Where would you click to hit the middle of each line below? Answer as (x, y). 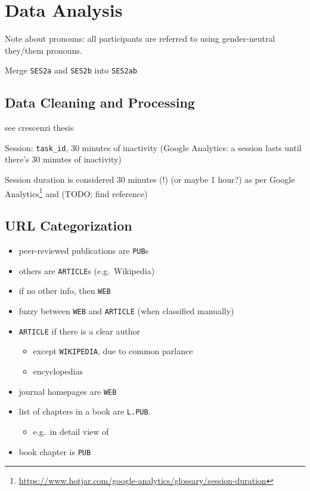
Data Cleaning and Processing (100, 102)
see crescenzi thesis (39, 128)
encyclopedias (58, 371)
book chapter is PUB (55, 451)
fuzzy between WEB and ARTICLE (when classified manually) (126, 311)
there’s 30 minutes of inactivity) (63, 159)
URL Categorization (69, 225)
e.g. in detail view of (71, 431)
